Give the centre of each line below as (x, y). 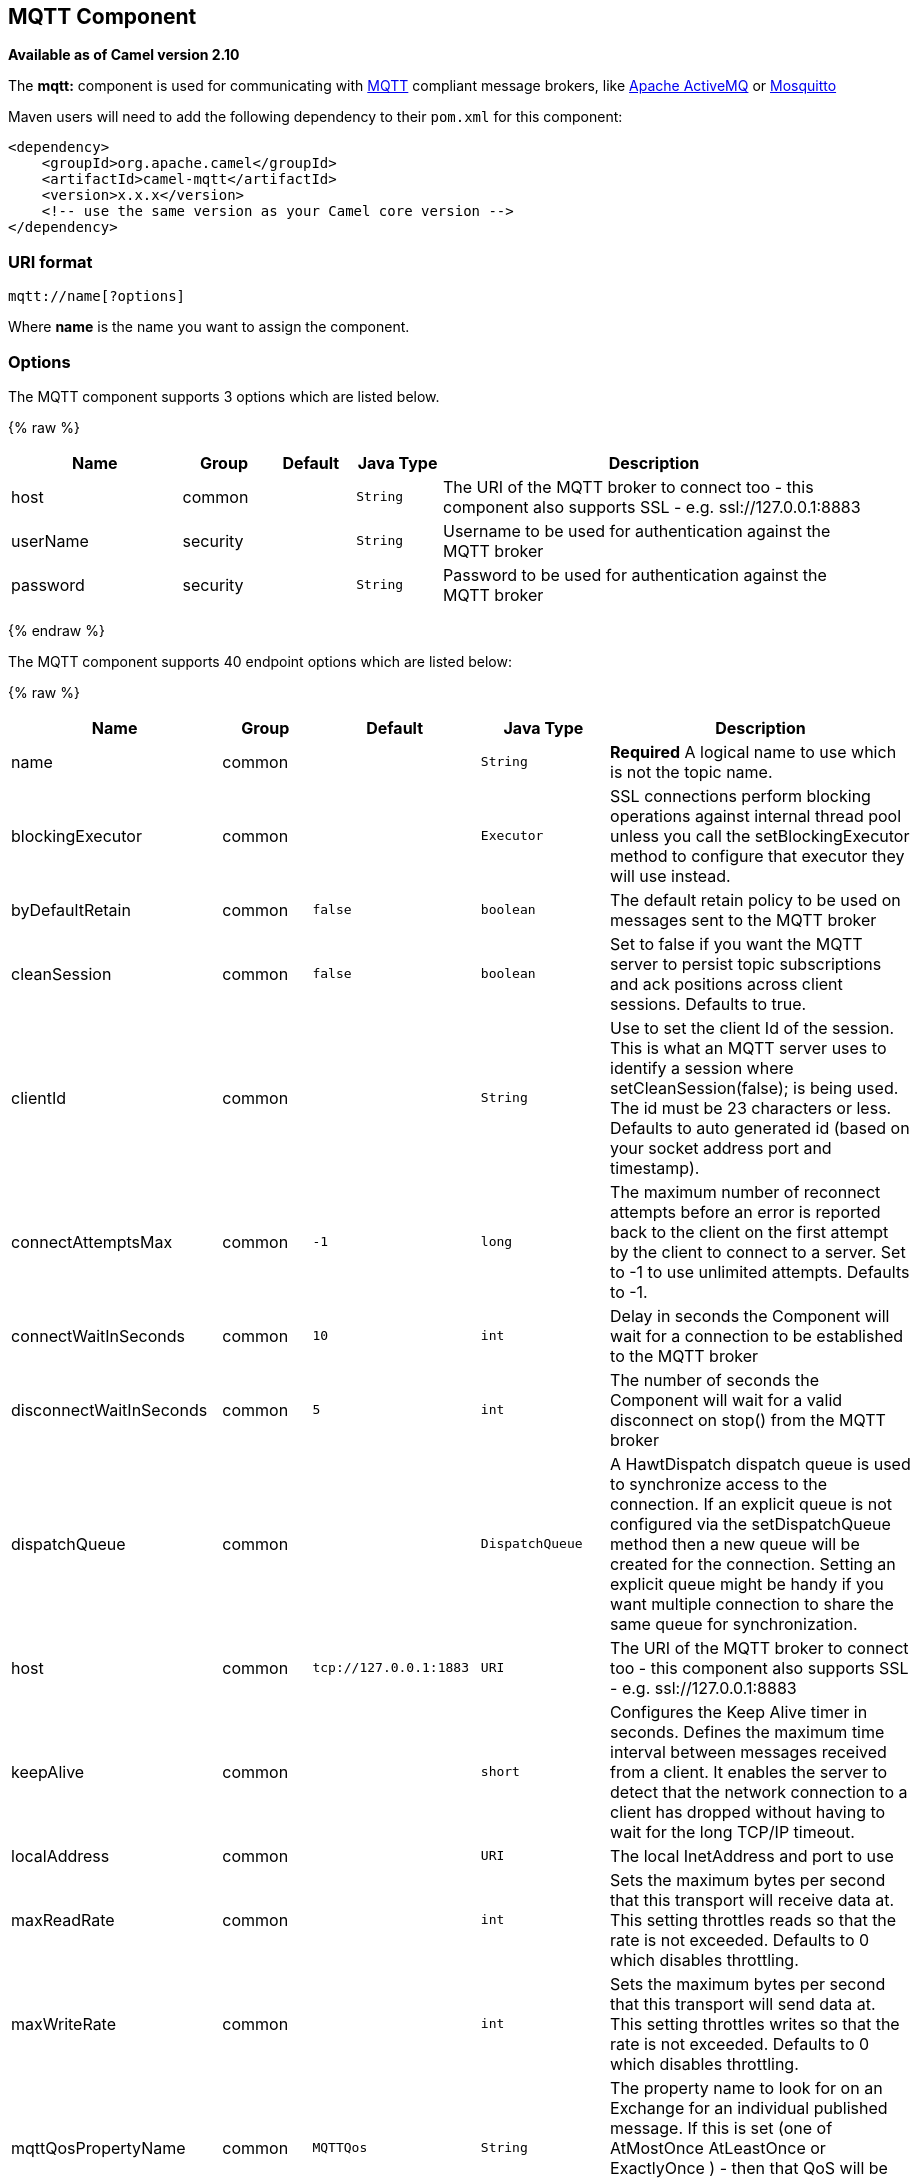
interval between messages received (748, 1751)
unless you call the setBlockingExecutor (760, 835)
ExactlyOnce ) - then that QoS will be (749, 2167)
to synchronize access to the (718, 1483)
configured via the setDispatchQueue (750, 1523)
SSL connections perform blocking (740, 795)
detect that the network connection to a (759, 1791)
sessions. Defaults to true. (708, 1003)
